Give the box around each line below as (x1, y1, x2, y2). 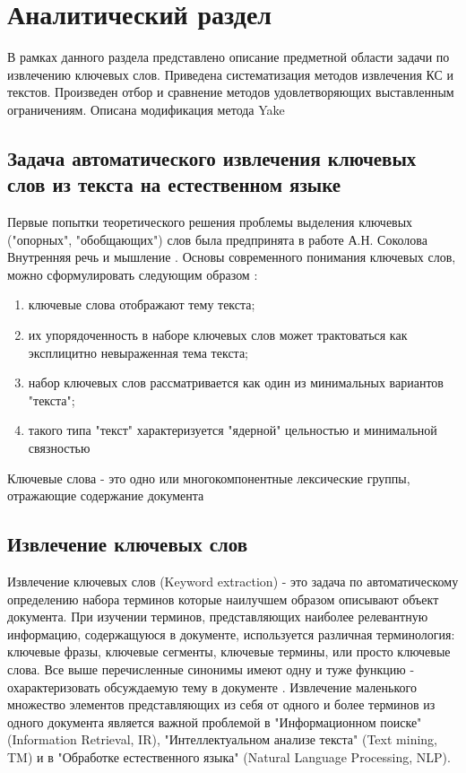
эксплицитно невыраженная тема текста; (28, 343, 249, 361)
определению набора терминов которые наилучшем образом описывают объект (7, 589, 439, 608)
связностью (28, 439, 91, 457)
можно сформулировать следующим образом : (7, 265, 258, 283)
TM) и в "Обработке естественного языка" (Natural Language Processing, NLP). (7, 747, 451, 766)
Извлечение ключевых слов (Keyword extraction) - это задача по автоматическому (7, 572, 459, 591)
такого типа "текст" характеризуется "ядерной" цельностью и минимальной (28, 421, 437, 439)
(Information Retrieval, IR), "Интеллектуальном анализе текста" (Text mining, (7, 730, 437, 749)
